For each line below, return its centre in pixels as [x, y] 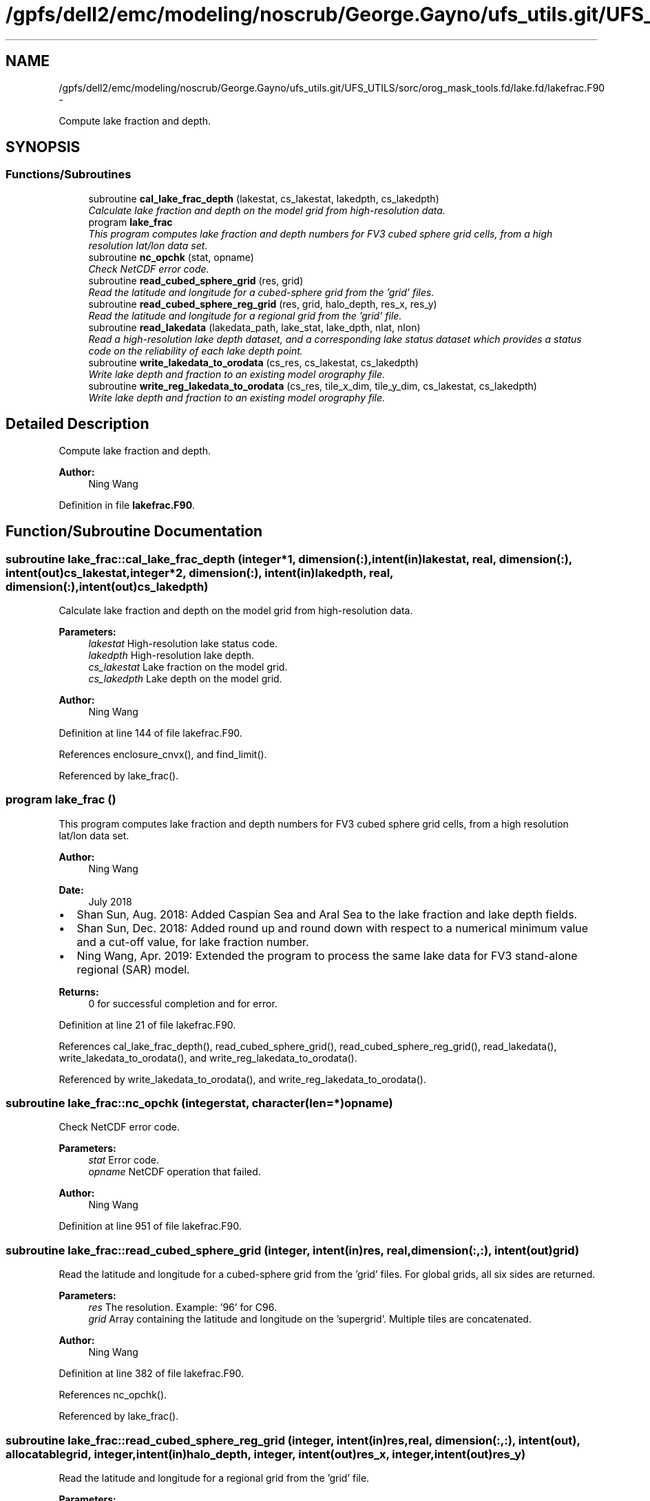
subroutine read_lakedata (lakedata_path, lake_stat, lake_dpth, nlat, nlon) [254, 327]
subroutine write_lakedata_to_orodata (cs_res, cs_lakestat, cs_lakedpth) [253, 362]
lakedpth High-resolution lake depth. [171, 655]
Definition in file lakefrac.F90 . [127, 505]
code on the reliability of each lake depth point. [196, 350]
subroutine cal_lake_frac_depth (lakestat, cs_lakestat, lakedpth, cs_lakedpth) [264, 198]
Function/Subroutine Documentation [134, 532]
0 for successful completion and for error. [183, 1003]
